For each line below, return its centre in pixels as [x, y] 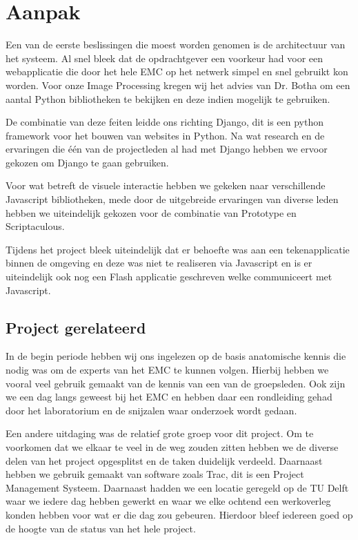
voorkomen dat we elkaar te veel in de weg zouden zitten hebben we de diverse [172, 446]
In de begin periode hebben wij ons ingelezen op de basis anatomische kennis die [176, 356]
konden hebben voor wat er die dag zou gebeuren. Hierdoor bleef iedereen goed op [179, 514]
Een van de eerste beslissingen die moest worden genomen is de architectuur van [176, 45]
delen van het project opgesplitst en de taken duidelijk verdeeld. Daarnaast [164, 460]
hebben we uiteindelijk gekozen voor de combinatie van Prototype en [151, 212]
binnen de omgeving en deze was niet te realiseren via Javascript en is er [159, 263]
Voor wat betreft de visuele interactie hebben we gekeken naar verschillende [166, 185]
